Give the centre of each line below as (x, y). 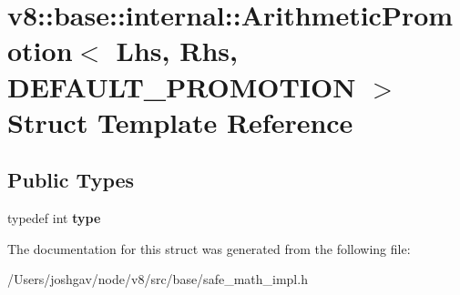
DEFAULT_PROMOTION (182, 86)
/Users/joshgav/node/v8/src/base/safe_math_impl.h (158, 279)
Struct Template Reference (180, 122)
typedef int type (54, 218)
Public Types (71, 180)
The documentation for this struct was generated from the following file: (209, 248)
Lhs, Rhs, (177, 51)
